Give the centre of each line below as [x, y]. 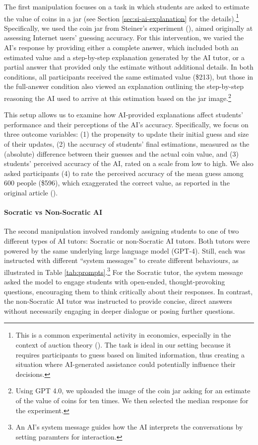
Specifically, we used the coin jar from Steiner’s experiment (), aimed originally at [129, 28]
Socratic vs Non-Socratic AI [53, 212]
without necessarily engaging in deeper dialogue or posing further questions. [120, 311]
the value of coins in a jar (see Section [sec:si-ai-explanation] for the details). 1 [122, 17]
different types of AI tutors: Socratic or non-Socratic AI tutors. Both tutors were [127, 240]
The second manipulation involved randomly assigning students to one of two [122, 231]
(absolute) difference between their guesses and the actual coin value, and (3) [121, 153]
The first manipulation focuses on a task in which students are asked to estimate [127, 6]
